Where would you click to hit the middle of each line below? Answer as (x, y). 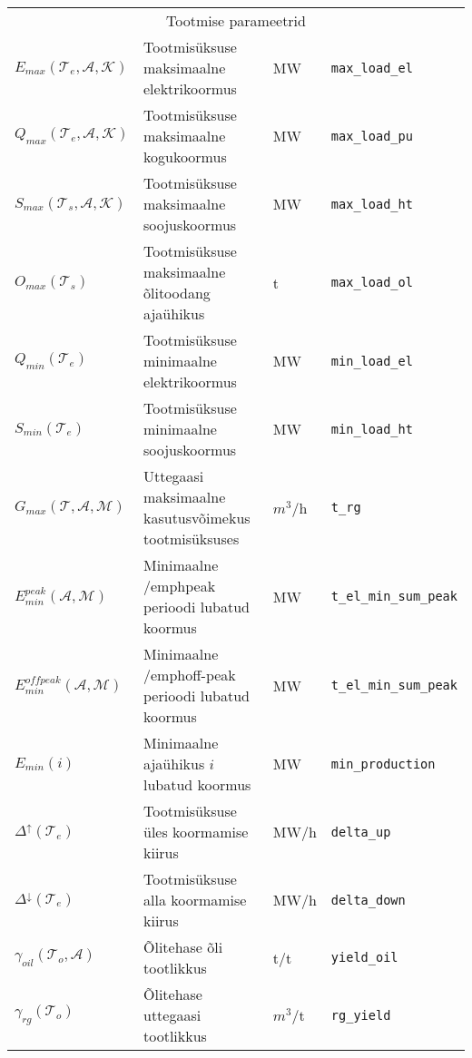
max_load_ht (372, 204)
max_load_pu (372, 136)
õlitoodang (177, 293)
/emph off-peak (190, 675)
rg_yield (361, 1015)
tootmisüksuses (192, 539)
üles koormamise (196, 832)
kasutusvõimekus (197, 518)
